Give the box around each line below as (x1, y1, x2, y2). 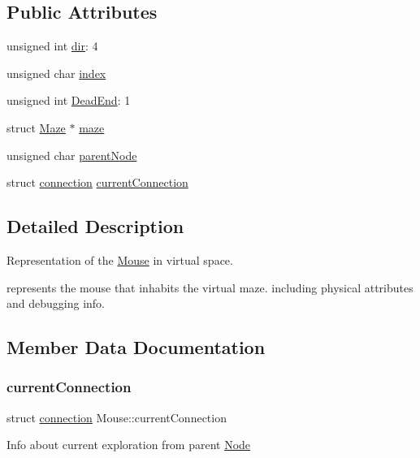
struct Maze (6, 119, 66, 136)
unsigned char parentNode (6, 146, 137, 163)
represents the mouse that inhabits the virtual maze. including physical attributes (6, 279, 414, 296)
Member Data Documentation (6, 335, 266, 360)
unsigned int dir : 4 (6, 37, 98, 54)
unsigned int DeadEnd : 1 (6, 92, 131, 109)
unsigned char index (6, 64, 106, 81)
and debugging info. (6, 295, 105, 312)
